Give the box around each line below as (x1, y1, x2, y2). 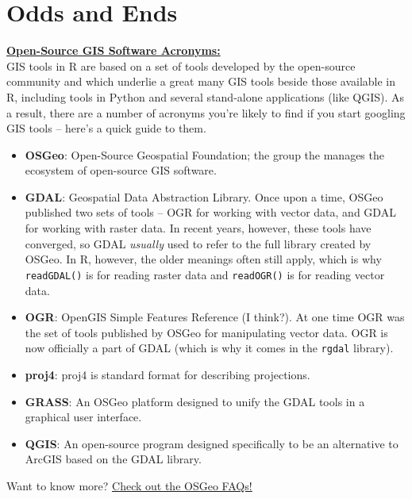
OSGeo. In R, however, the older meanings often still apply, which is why (25, 251, 382, 267)
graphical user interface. (25, 409, 142, 425)
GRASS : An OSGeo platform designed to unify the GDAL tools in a (25, 393, 365, 409)
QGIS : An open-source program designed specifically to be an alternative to (25, 435, 399, 451)
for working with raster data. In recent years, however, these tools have (25, 220, 372, 236)
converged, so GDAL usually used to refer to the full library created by (25, 235, 372, 251)
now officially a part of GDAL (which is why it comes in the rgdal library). (25, 340, 394, 356)
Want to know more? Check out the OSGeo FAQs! (6, 477, 252, 493)
